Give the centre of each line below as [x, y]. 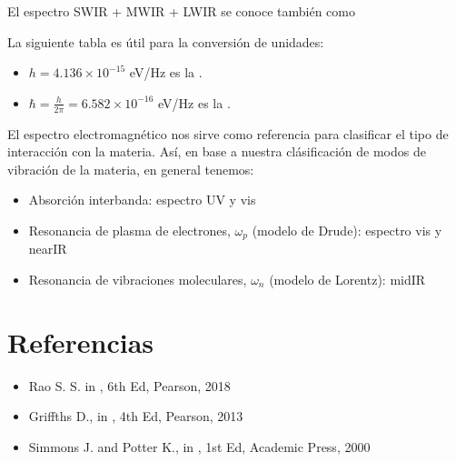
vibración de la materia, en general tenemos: [131, 169]
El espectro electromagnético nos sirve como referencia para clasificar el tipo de [228, 133]
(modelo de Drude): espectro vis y [347, 230]
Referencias [81, 341]
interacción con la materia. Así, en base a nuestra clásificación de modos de [217, 151]
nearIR [48, 249]
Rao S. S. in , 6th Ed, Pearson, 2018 [129, 385]
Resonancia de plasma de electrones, [129, 230]
